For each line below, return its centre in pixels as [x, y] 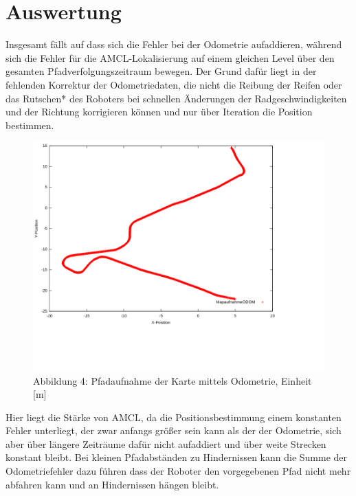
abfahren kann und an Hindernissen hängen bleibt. [112, 484]
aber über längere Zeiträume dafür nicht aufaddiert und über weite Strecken [166, 443]
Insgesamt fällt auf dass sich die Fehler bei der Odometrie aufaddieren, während [174, 44]
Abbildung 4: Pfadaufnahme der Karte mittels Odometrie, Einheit [173, 380]
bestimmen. [30, 125]
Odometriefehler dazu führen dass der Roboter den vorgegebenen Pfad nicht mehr [178, 471]
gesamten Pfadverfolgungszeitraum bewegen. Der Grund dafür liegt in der [161, 71]
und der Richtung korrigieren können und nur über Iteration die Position [159, 112]
